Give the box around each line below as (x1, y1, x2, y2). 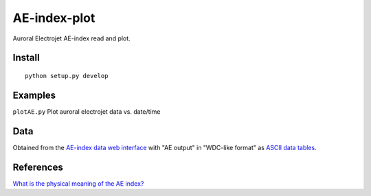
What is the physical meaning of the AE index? (12, 179, 144, 188)
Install (12, 52, 41, 64)
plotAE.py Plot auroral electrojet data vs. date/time (12, 107, 161, 116)
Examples (12, 89, 56, 101)
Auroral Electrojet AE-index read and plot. (12, 34, 131, 42)
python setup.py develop (25, 72, 109, 79)
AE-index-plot (12, 10, 95, 25)
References (12, 161, 63, 173)
